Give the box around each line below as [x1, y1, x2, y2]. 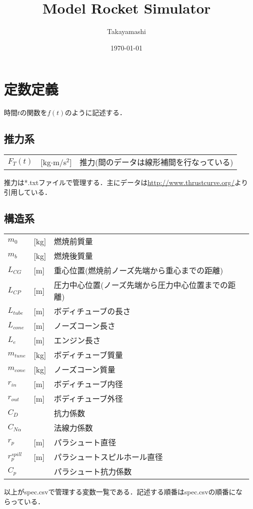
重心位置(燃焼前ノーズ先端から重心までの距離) [54, 265, 223, 276]
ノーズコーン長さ [54, 320, 116, 332]
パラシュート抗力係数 [54, 466, 132, 477]
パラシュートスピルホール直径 [54, 451, 163, 463]
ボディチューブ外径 [54, 393, 123, 405]
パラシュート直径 [54, 437, 116, 448]
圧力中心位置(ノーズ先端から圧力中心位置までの [54, 279, 228, 291]
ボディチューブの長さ [54, 305, 131, 317]
